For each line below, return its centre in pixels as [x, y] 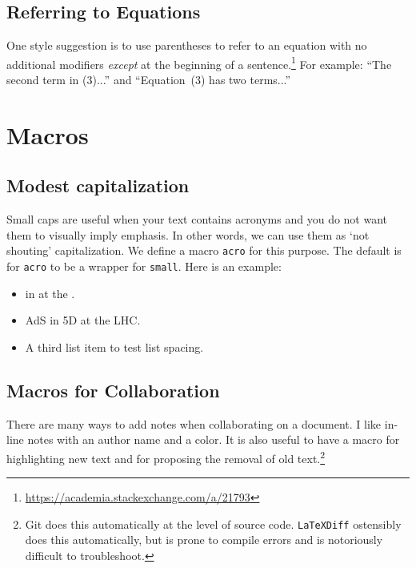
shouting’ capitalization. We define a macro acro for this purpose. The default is [204, 250]
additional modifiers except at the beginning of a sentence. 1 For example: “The [199, 62]
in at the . [50, 293]
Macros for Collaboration [113, 390]
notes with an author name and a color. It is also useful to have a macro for [214, 439]
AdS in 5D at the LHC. [83, 320]
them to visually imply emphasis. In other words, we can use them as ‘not [188, 234]
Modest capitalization [98, 185]
